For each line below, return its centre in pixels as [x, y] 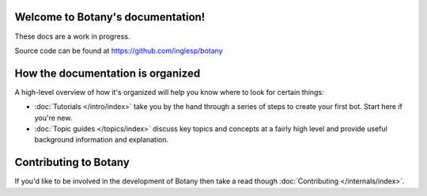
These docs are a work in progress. [72, 36]
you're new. [53, 118]
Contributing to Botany [72, 162]
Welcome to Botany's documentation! [110, 17]
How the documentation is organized [108, 73]
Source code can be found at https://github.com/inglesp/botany [119, 51]
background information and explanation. [102, 140]
